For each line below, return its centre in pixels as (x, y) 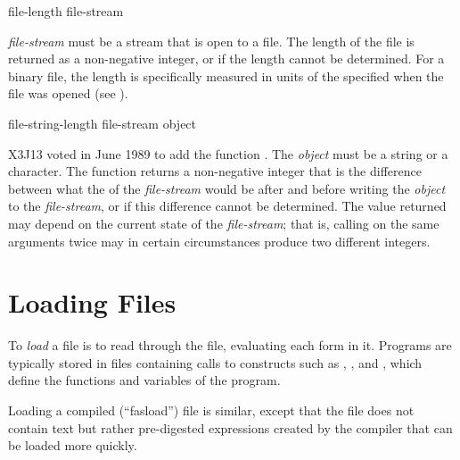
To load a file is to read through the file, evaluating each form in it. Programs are (230, 345)
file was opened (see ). (68, 93)
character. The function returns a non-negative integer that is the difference (215, 171)
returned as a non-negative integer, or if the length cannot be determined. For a (226, 59)
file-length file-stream (66, 11)
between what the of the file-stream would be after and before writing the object (227, 188)
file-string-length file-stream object (103, 123)
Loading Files (92, 302)
